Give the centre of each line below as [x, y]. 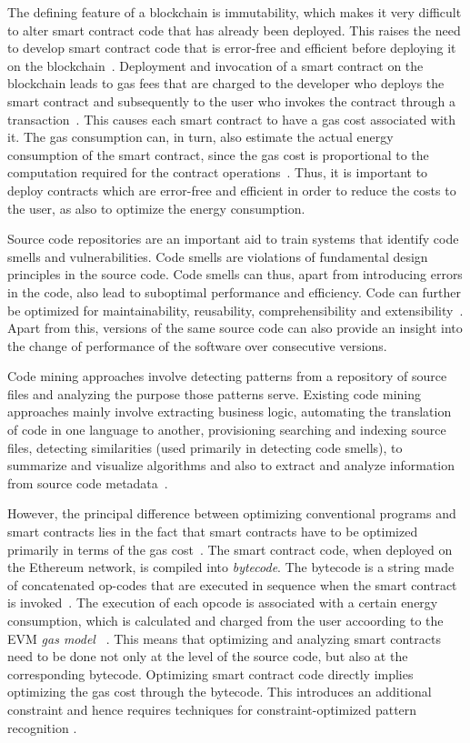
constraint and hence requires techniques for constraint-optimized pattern [212, 709]
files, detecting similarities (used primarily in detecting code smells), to [205, 447]
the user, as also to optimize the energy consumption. [156, 208]
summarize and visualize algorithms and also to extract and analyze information [231, 465]
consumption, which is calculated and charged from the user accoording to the [225, 620]
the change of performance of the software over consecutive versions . [197, 345]
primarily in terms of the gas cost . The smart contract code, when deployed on [230, 549]
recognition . [42, 727]
